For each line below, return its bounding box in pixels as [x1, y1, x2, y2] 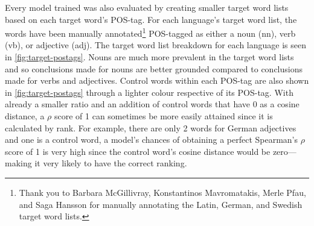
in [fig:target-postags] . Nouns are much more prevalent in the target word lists [5, 51, 294, 63]
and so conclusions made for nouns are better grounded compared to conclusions [5, 62, 303, 75]
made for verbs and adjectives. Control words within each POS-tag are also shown [5, 74, 309, 87]
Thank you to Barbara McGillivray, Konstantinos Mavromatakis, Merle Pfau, [19, 186, 306, 198]
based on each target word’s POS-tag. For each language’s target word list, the [5, 13, 297, 25]
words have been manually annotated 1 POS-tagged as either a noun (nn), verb [5, 25, 296, 39]
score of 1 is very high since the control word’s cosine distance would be [5, 145, 271, 157]
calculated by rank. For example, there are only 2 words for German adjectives [5, 121, 296, 134]
